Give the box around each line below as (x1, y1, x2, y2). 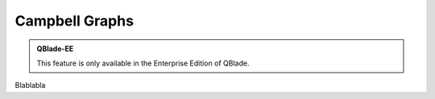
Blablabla (14, 81, 46, 90)
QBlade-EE (36, 44, 74, 53)
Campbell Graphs (14, 12, 135, 30)
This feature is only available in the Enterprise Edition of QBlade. (36, 58, 250, 68)
